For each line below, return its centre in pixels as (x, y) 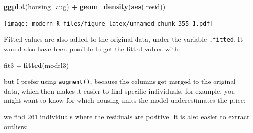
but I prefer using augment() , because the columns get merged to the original (120, 81)
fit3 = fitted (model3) (37, 65)
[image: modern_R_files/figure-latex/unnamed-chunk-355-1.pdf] (109, 24)
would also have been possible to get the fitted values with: (92, 48)
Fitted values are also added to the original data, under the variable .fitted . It (124, 39)
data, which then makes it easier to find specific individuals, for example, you (119, 91)
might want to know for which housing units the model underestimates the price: (125, 100)
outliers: (16, 126)
